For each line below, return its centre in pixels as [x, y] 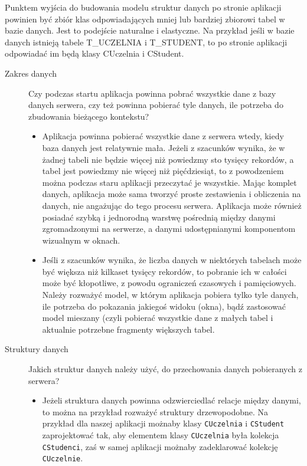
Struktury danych [37, 349]
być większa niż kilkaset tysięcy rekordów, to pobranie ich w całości [164, 271]
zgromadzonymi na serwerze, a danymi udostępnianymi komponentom [169, 229]
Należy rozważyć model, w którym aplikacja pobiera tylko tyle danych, [170, 295]
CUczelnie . [63, 458]
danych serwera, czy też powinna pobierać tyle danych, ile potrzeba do [156, 105]
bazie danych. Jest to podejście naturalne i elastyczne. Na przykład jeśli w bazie [150, 30]
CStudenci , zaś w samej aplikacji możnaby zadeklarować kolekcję [160, 446]
